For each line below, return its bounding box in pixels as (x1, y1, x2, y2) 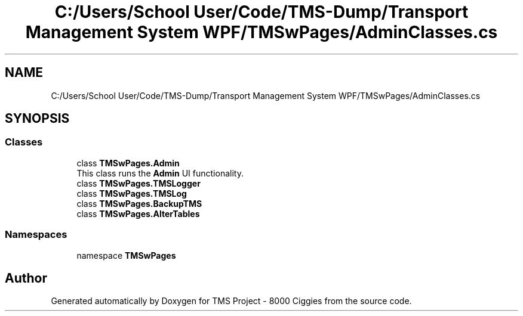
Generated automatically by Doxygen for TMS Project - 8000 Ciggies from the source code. (51, 296, 412, 306)
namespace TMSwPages (76, 250, 176, 261)
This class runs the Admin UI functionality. (76, 168, 244, 178)
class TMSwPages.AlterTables (76, 208, 200, 219)
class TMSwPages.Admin (76, 157, 180, 168)
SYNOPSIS (5, 111, 70, 126)
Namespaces (5, 228, 67, 241)
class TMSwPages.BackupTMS (76, 198, 202, 209)
